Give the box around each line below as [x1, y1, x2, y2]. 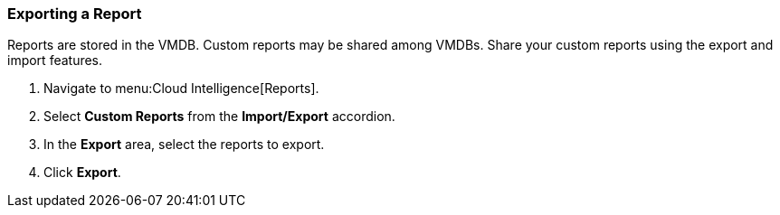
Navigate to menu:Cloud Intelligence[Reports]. [43, 80, 319, 97]
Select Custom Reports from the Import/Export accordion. [43, 108, 395, 125]
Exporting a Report [7, 5, 142, 23]
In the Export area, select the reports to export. [43, 136, 325, 153]
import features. [7, 52, 103, 69]
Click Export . [43, 164, 121, 181]
